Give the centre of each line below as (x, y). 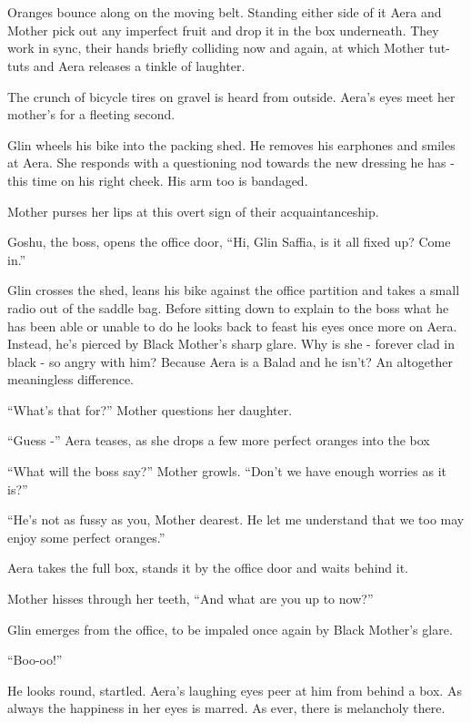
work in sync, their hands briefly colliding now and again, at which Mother (216, 48)
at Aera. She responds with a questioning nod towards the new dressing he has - (231, 163)
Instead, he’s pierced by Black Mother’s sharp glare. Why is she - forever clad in (231, 344)
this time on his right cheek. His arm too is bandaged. (158, 180)
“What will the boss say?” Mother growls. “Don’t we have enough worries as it (227, 471)
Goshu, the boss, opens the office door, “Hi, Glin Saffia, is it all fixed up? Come (229, 242)
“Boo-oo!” (35, 660)
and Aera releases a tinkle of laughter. (139, 65)
